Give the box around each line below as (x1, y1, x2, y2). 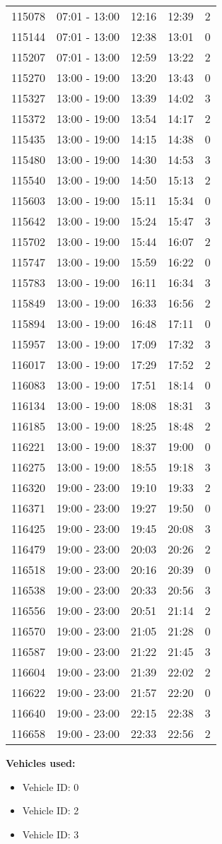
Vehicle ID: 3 (22, 826, 79, 841)
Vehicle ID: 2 (22, 803, 79, 818)
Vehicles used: (6, 756, 76, 770)
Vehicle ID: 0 (22, 779, 79, 794)
